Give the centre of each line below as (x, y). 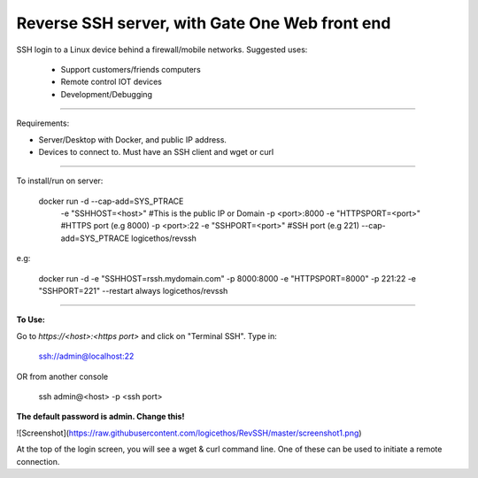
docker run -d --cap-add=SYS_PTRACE (111, 201)
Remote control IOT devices (112, 82)
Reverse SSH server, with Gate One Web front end (204, 23)
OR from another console (62, 376)
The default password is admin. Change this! (100, 417)
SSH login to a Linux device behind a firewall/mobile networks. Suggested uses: (162, 50)
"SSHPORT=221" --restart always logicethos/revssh (133, 291)
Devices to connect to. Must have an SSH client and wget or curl (156, 151)
